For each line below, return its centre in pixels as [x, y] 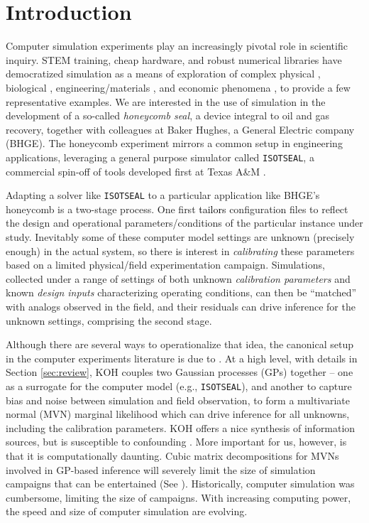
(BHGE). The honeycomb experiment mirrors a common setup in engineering [174, 143]
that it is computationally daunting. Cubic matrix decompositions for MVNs [172, 455]
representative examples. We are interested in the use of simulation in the [166, 101]
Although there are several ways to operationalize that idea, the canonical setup [180, 344]
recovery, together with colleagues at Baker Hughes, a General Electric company [180, 129]
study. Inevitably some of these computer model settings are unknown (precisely [180, 236]
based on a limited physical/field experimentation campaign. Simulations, [165, 265]
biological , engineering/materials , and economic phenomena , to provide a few [178, 87]
